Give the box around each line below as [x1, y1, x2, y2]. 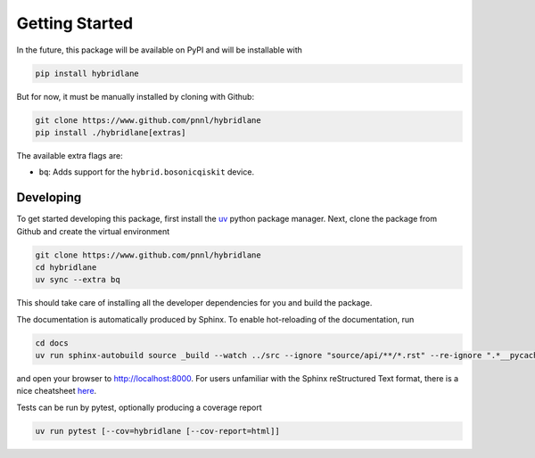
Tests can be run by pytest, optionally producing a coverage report [16, 402, 262, 413]
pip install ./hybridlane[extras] [35, 127, 186, 137]
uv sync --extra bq [35, 274, 120, 285]
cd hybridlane [35, 262, 97, 272]
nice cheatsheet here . [16, 386, 97, 397]
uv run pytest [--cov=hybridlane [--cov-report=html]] [35, 426, 280, 436]
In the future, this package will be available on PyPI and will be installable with [16, 45, 303, 55]
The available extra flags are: [16, 150, 124, 160]
